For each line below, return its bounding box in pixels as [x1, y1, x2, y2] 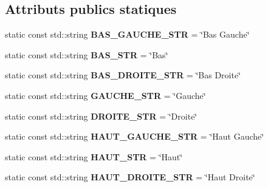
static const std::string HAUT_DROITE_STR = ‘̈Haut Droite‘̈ [5, 171, 255, 183]
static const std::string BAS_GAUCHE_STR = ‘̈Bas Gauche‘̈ [5, 28, 250, 41]
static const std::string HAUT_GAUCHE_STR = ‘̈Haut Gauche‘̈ [5, 130, 264, 143]
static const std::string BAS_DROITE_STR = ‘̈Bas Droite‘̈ [5, 69, 241, 81]
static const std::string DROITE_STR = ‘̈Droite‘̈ [5, 109, 198, 122]
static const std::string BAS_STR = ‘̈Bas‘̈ [5, 48, 168, 61]
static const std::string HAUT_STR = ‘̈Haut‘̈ [5, 150, 183, 163]
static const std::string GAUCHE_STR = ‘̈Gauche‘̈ [5, 89, 206, 101]
